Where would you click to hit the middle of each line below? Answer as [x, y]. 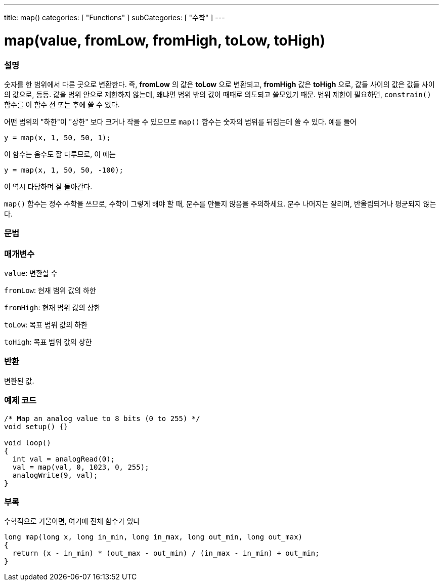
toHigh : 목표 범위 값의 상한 [48, 342]
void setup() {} [36, 426]
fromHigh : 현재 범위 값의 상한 [52, 307]
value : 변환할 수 [31, 273]
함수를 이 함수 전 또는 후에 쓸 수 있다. [62, 104]
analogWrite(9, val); [55, 475]
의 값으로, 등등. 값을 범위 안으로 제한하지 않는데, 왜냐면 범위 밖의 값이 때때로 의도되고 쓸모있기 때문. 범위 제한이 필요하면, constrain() [218, 94]
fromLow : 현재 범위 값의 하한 [50, 290]
